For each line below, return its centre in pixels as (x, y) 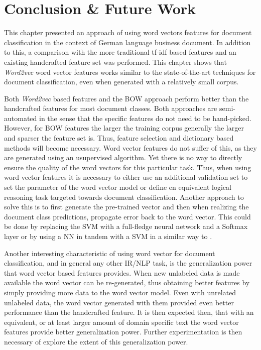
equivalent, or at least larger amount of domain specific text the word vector (121, 322)
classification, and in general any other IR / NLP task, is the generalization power (128, 263)
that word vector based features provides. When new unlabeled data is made (122, 272)
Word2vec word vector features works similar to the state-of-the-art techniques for (130, 72)
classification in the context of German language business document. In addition (127, 42)
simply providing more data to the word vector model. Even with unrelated (120, 292)
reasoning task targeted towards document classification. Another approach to (124, 197)
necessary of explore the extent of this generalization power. (96, 341)
